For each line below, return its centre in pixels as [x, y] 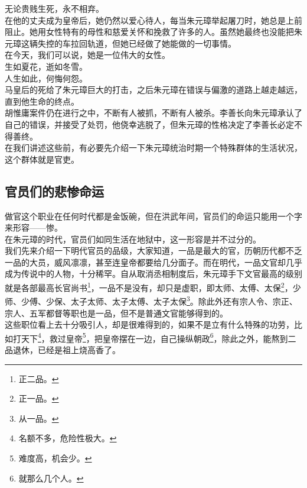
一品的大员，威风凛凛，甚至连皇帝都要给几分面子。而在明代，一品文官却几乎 [153, 262]
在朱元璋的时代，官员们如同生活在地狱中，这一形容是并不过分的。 [133, 239]
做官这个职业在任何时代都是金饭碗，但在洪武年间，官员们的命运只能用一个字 [153, 216]
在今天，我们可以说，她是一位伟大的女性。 [87, 55]
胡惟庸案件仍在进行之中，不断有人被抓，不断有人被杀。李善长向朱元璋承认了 [153, 113]
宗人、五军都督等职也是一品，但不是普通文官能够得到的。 [116, 313]
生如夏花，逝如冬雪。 [46, 66]
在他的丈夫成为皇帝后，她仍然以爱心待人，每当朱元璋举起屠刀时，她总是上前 [153, 20]
